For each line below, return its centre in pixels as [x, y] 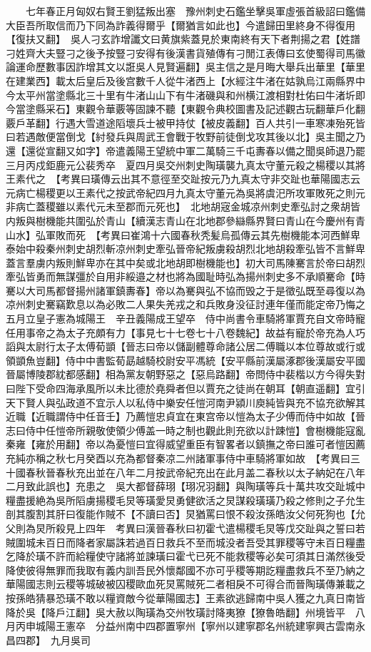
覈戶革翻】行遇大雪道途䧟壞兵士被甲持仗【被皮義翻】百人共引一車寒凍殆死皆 [185, 122]
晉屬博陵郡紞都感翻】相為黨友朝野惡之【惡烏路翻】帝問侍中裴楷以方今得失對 [185, 374]
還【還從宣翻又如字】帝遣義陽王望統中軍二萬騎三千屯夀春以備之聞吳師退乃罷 [185, 150]
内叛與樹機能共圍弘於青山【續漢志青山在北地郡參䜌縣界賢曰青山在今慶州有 [181, 220]
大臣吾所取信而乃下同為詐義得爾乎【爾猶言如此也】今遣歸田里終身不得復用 [181, 25]
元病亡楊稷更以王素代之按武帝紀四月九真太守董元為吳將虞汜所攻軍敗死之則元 [185, 192]
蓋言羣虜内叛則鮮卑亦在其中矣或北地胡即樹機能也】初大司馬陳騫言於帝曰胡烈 [185, 262]
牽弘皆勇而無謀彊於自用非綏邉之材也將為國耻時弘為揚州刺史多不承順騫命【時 [185, 276]
